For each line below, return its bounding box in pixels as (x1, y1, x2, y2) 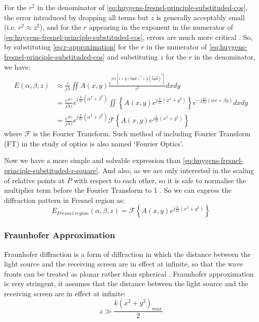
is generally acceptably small (156, 12, 245, 22)
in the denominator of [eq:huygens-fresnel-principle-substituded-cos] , (37, 2, 247, 12)
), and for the (39, 22, 81, 32)
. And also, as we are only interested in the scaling (98, 165, 254, 175)
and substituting (107, 51, 158, 62)
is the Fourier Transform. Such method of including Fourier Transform (33, 128, 251, 139)
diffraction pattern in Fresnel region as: (4, 194, 125, 205)
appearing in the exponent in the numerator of (89, 22, 233, 32)
